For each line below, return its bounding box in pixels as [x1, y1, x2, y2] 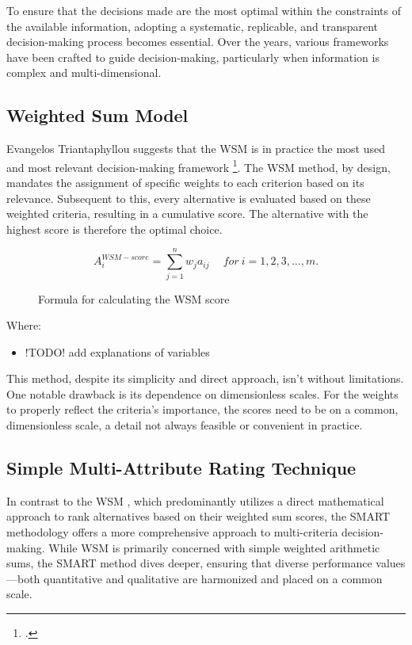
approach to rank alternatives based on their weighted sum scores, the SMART [6, 508, 391, 525]
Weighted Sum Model [6, 103, 189, 128]
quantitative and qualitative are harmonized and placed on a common [44, 570, 383, 586]
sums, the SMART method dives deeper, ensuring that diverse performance [6, 555, 372, 571]
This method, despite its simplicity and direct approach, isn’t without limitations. [6, 370, 404, 387]
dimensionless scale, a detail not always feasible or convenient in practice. [6, 417, 363, 433]
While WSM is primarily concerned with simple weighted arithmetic [48, 539, 380, 555]
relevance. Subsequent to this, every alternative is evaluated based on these [6, 189, 371, 206]
